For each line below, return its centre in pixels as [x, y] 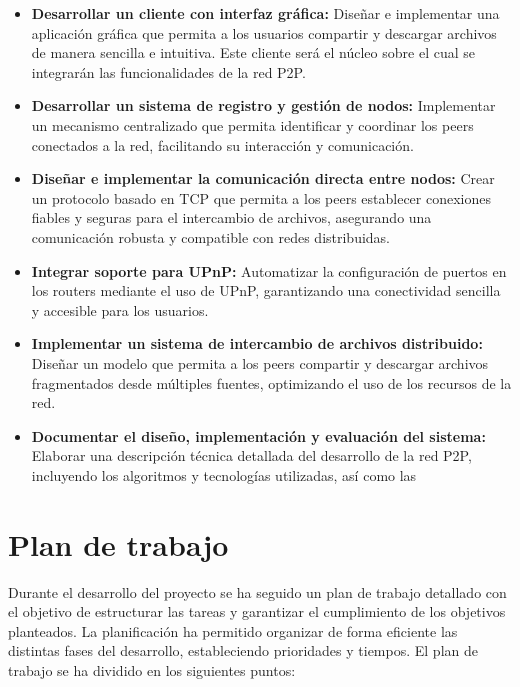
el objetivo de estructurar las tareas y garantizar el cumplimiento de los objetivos [257, 611]
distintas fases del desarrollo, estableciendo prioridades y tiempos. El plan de [243, 650]
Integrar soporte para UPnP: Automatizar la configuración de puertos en [269, 270]
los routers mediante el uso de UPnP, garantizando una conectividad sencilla [266, 290]
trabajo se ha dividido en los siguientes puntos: [152, 669]
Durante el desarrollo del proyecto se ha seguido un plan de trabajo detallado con [257, 591]
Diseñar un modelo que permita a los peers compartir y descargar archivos [260, 362]
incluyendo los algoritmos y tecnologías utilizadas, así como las [224, 474]
